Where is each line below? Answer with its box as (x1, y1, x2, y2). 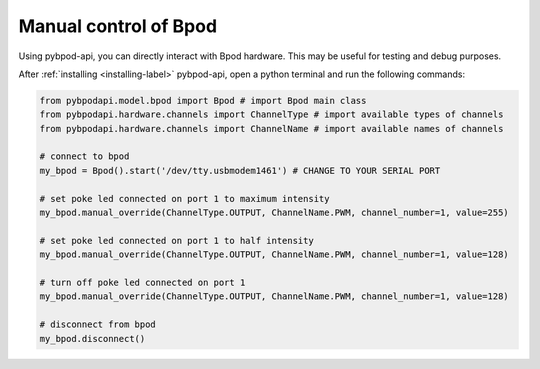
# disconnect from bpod (39, 319, 157, 330)
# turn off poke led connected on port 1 (39, 277, 246, 288)
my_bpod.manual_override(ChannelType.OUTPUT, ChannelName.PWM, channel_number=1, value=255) (39, 207, 509, 219)
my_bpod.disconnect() (39, 333, 146, 344)
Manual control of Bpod (18, 15, 218, 37)
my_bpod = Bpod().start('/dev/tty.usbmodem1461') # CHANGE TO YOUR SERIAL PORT (39, 165, 441, 176)
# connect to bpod (39, 151, 130, 162)
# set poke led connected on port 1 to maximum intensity (39, 193, 330, 204)
